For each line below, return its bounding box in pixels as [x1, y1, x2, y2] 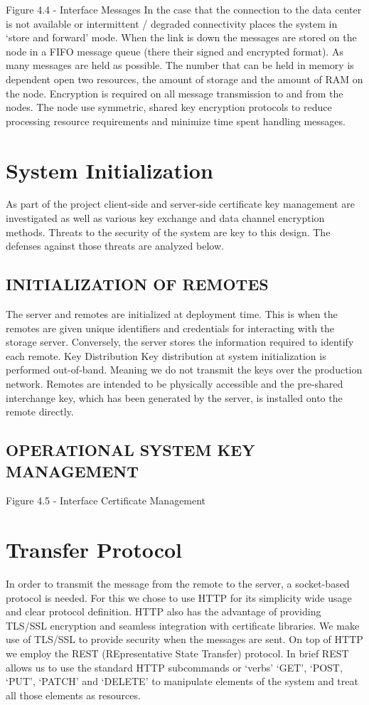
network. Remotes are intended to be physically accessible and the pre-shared [6, 376, 343, 391]
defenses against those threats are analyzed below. [6, 238, 224, 253]
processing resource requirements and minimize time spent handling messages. [6, 113, 346, 128]
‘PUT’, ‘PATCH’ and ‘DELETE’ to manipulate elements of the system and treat [6, 674, 358, 689]
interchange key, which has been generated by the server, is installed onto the [6, 390, 343, 405]
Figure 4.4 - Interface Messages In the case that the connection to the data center [6, 2, 362, 16]
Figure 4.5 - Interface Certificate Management [6, 493, 206, 508]
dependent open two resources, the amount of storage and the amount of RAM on [6, 71, 363, 86]
